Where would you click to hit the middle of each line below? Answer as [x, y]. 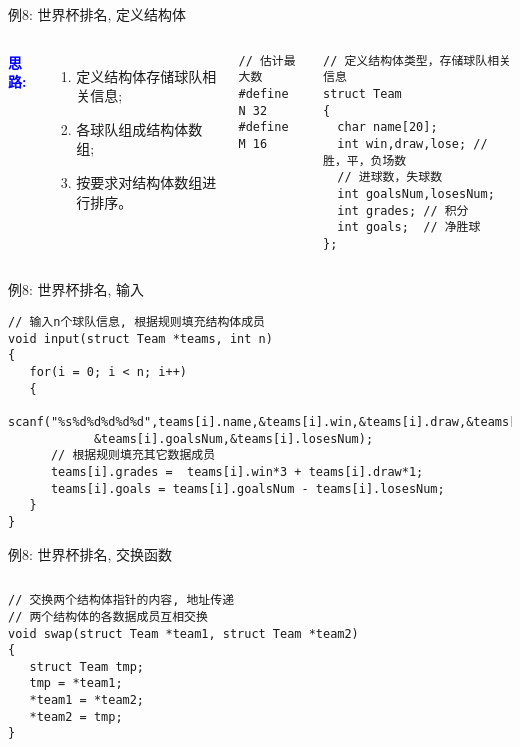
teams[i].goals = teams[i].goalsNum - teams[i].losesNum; [247, 488]
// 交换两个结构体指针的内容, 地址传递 [121, 600]
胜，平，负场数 [364, 160]
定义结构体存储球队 [139, 75]
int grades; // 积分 [403, 210]
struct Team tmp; [87, 666]
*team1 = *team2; [87, 700]
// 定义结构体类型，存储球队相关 [416, 60]
